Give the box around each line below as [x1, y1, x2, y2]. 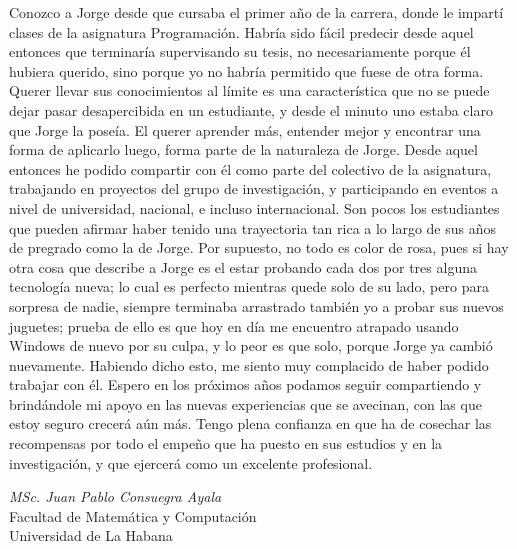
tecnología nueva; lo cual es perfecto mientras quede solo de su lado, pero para [9, 276, 489, 297]
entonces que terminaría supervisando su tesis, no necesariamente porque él [9, 41, 471, 62]
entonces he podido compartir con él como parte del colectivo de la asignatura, [9, 158, 492, 179]
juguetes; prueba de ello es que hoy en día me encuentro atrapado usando [9, 315, 459, 336]
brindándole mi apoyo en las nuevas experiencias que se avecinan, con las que [9, 393, 482, 414]
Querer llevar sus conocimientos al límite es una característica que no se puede [9, 80, 490, 101]
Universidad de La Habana [9, 525, 173, 546]
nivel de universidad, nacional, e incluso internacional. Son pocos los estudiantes [9, 197, 500, 218]
